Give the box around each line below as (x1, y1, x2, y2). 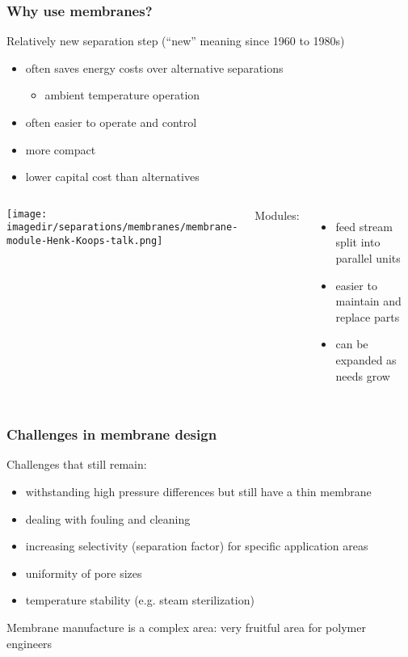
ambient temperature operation (44, 86, 200, 103)
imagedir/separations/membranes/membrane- (6, 221, 238, 234)
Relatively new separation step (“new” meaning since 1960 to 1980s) (6, 32, 345, 49)
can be (335, 335, 368, 352)
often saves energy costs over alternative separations (25, 59, 284, 76)
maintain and (335, 293, 402, 310)
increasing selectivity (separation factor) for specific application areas (25, 537, 368, 554)
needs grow (335, 367, 390, 384)
